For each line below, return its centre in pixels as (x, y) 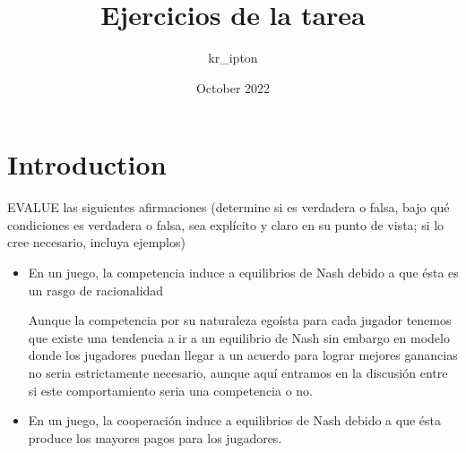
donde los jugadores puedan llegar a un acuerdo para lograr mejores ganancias (243, 355)
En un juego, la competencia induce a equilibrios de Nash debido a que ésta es (243, 273)
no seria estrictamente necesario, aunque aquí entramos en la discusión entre (238, 372)
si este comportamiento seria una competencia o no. (171, 390)
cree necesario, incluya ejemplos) (96, 242)
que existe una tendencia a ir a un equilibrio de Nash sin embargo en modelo (239, 337)
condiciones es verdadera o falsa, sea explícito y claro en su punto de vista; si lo (226, 224)
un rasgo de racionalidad (96, 290)
